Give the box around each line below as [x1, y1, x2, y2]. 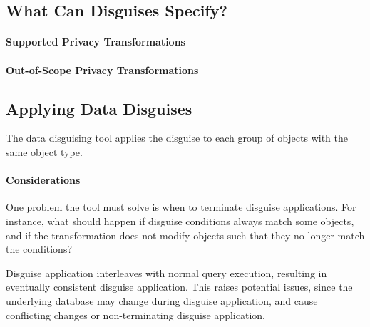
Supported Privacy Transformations [6, 34, 185, 49]
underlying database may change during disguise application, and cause [6, 293, 318, 308]
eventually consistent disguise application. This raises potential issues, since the [6, 279, 353, 294]
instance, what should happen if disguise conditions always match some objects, [6, 213, 354, 228]
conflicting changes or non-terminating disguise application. [6, 307, 265, 322]
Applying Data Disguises [6, 97, 192, 119]
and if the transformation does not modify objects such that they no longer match [6, 227, 365, 242]
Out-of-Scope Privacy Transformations [6, 62, 199, 77]
